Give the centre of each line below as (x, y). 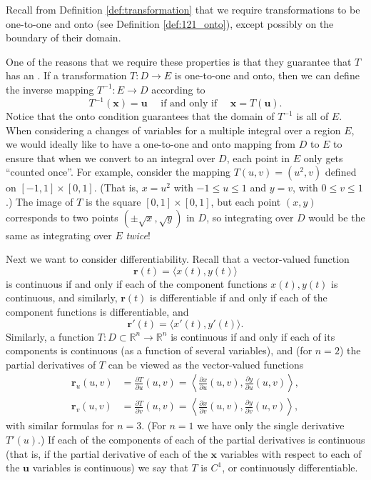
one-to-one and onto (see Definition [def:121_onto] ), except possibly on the (170, 23)
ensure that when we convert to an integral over (111, 157)
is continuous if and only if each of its (253, 336)
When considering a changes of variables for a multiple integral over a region (173, 130)
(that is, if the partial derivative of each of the (107, 453)
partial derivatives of (51, 364)
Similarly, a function (50, 336)
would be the (337, 217)
